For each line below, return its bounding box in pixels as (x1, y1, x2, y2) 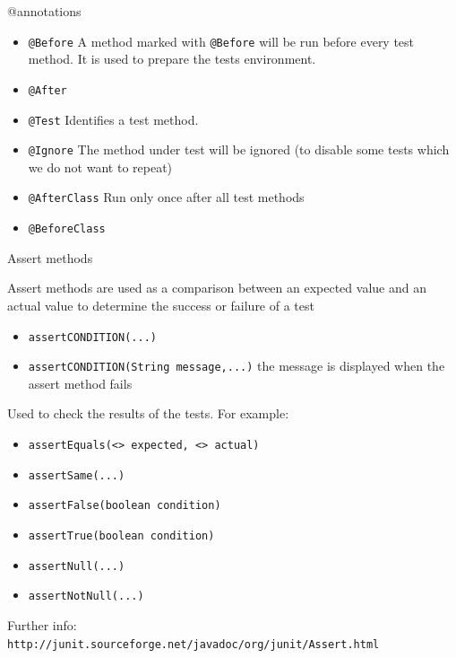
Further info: (7, 615, 77, 634)
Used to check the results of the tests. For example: (7, 404, 289, 423)
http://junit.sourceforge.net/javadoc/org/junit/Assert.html (7, 637, 380, 651)
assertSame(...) (28, 469, 125, 482)
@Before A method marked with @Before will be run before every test (28, 31, 415, 50)
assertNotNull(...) (28, 590, 144, 603)
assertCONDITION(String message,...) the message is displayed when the (28, 356, 445, 375)
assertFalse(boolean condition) (28, 499, 221, 513)
